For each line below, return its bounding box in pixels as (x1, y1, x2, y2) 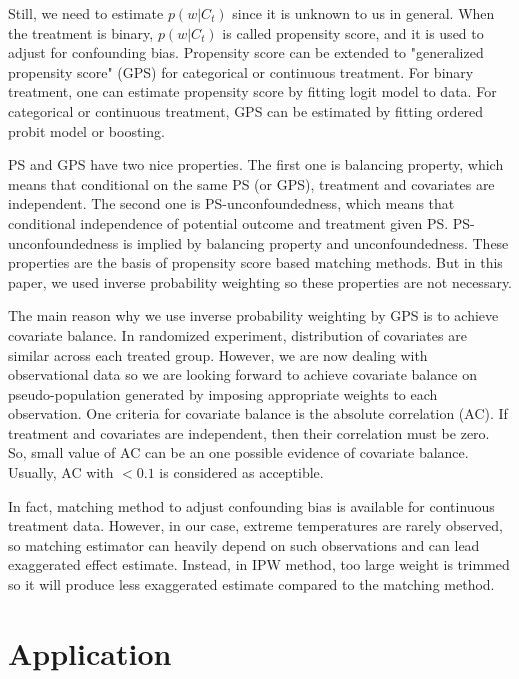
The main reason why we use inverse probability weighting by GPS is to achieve (8, 305, 499, 326)
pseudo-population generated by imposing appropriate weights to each (8, 383, 438, 404)
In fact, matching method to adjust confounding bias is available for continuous (8, 495, 495, 516)
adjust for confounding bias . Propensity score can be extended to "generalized (8, 42, 484, 63)
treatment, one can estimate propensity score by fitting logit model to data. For (8, 81, 497, 102)
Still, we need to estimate (8, 3, 164, 23)
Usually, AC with (8, 462, 114, 483)
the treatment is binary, (8, 22, 154, 43)
